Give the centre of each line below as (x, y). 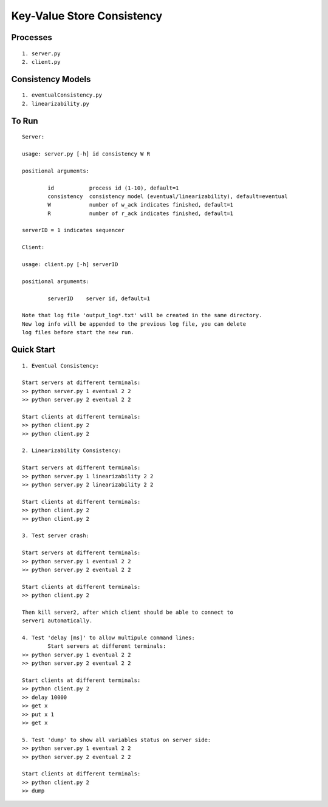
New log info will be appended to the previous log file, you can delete (134, 324)
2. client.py (41, 62)
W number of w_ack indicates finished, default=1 (141, 205)
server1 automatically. (57, 621)
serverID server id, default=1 (99, 298)
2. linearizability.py (56, 104)
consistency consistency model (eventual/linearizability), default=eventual (168, 196)
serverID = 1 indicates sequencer (73, 230)
